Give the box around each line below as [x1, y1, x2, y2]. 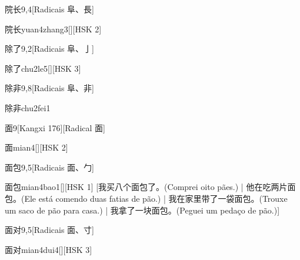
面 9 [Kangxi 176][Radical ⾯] [5, 121, 105, 134]
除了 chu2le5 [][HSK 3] [5, 62, 81, 74]
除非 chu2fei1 [5, 101, 51, 114]
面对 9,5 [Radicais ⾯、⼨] [5, 224, 94, 236]
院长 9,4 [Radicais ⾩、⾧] [5, 3, 94, 15]
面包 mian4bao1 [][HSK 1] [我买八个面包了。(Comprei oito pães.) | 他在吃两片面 [5, 181, 296, 193]
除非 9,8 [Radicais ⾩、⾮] [5, 82, 94, 94]
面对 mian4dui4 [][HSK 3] [5, 243, 92, 255]
